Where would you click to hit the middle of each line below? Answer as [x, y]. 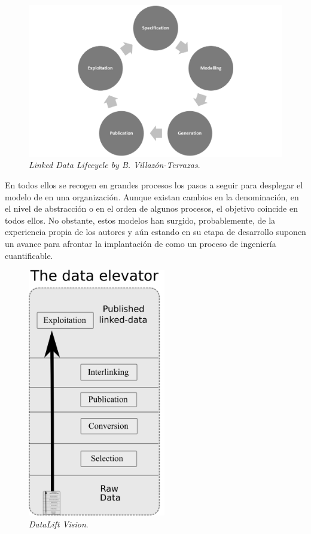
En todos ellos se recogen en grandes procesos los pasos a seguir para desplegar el [154, 185]
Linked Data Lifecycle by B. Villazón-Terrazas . [115, 165]
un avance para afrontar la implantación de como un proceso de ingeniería [141, 243]
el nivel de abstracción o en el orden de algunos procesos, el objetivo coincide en [151, 208]
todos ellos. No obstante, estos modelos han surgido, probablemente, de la [140, 220]
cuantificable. [29, 255]
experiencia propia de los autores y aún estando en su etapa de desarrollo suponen [155, 232]
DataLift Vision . [59, 524]
